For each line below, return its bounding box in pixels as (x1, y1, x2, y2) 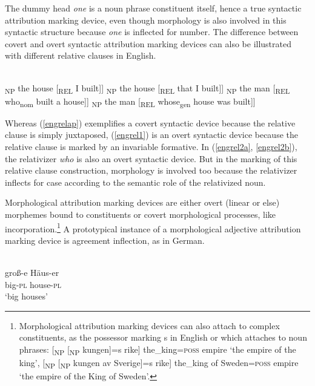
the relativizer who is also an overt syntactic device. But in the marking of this (5, 152, 297, 165)
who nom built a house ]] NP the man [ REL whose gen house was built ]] (5, 94, 256, 109)
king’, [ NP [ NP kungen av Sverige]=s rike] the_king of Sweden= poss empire (19, 356, 299, 370)
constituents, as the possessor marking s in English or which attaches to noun (19, 331, 307, 344)
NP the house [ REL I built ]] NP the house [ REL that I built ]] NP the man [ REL (5, 81, 290, 96)
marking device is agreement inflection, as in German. (5, 234, 205, 246)
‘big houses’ (5, 290, 48, 303)
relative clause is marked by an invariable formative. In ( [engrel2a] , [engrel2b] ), (5, 140, 297, 152)
